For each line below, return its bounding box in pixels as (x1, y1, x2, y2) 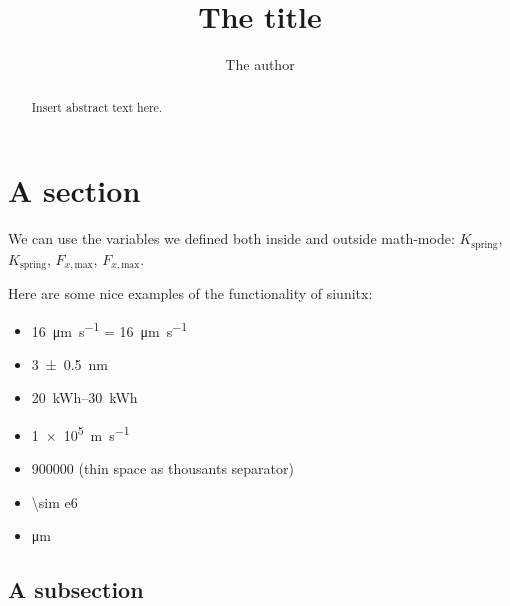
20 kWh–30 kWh (31, 387, 138, 408)
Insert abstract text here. (31, 98, 163, 115)
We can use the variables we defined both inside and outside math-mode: (8, 228, 455, 249)
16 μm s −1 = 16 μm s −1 (31, 317, 188, 341)
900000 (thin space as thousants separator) (31, 458, 294, 479)
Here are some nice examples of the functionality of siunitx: (8, 283, 373, 304)
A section (8, 170, 141, 211)
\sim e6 (31, 491, 78, 512)
